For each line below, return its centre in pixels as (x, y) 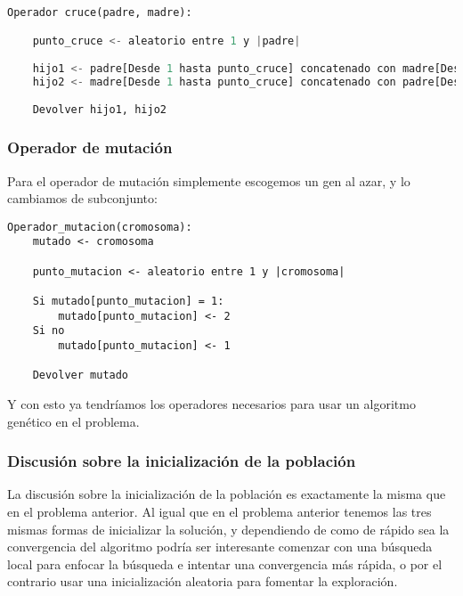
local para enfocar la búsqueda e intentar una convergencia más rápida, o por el (225, 563)
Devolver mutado (81, 376)
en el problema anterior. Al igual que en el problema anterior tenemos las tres (219, 511)
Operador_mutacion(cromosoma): (100, 227)
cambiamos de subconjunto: (82, 198)
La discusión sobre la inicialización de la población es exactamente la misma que (227, 494)
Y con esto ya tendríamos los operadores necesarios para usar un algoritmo (211, 403)
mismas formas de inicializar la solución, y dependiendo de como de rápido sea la (228, 529)
